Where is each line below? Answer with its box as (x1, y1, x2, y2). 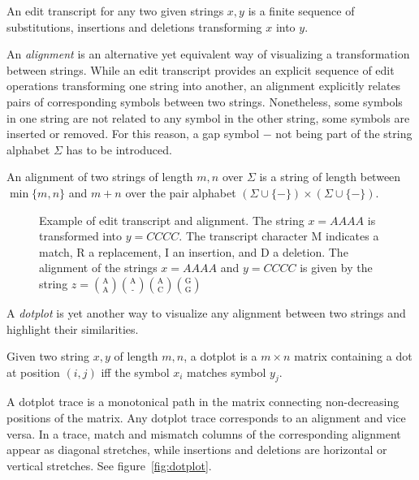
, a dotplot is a (184, 348, 257, 365)
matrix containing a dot (294, 348, 413, 365)
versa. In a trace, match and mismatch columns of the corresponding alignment (6, 425, 401, 442)
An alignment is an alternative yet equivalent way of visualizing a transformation (6, 45, 410, 63)
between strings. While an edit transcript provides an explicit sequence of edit (6, 61, 395, 78)
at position (6, 363, 60, 380)
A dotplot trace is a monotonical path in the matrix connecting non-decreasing (6, 393, 400, 410)
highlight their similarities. (6, 320, 139, 337)
